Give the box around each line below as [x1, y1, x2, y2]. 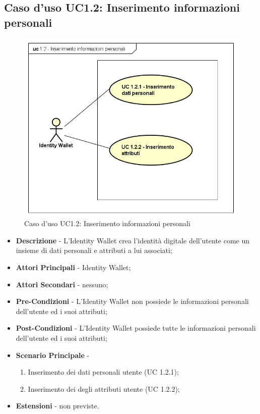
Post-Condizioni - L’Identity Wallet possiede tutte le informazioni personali [16, 323, 256, 333]
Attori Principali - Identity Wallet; [16, 262, 131, 273]
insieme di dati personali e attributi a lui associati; [16, 245, 172, 255]
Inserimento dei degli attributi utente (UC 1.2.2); [28, 383, 180, 394]
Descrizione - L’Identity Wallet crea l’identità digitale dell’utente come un [16, 235, 250, 245]
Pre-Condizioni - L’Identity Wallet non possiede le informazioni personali [16, 296, 249, 306]
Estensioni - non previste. [16, 400, 99, 411]
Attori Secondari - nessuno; [16, 279, 108, 289]
